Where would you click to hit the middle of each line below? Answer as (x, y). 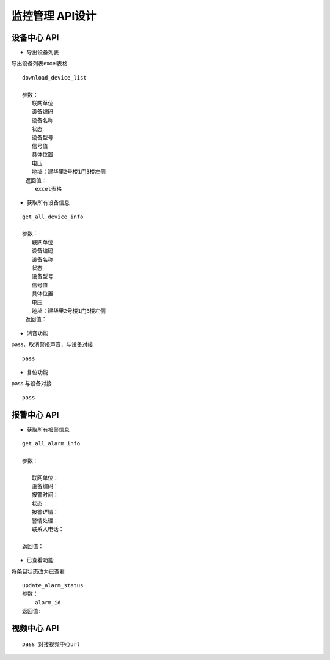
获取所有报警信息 (48, 429)
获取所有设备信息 (48, 202)
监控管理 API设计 (54, 16)
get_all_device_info (53, 217)
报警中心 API (35, 415)
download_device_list (54, 77)
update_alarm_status (53, 585)
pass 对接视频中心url (51, 644)
